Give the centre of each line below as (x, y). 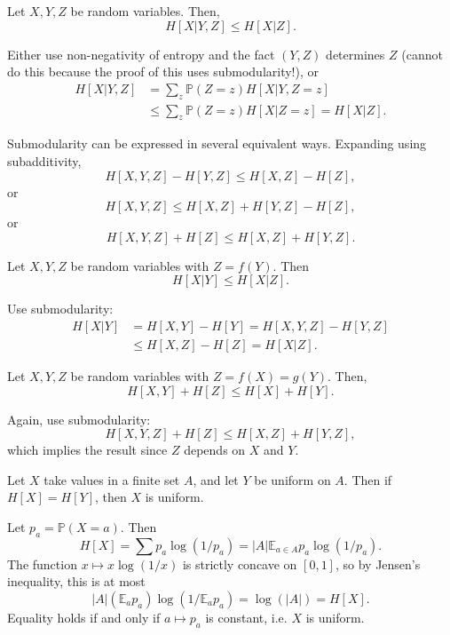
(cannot (422, 54)
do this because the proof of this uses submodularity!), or (163, 71)
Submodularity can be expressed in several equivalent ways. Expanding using (217, 143)
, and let (216, 479)
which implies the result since (87, 450)
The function (42, 564)
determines (355, 54)
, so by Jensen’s (378, 564)
